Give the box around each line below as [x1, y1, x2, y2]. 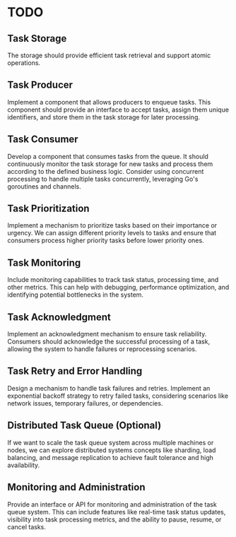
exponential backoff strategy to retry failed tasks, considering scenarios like [7, 391, 228, 400]
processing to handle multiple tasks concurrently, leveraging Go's [7, 175, 199, 183]
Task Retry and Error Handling [7, 365, 143, 377]
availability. [7, 461, 40, 469]
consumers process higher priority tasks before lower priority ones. [7, 236, 204, 244]
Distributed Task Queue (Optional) [7, 420, 162, 432]
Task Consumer [7, 134, 79, 146]
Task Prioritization [7, 203, 90, 215]
